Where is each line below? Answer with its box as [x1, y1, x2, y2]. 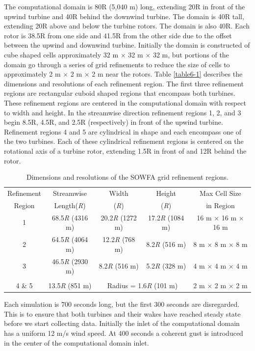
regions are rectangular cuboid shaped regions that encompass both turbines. [4, 88, 235, 98]
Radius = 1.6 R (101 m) [107, 280, 178, 291]
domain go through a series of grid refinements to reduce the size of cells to [4, 59, 230, 69]
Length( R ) [54, 200, 86, 210]
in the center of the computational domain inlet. [4, 337, 149, 348]
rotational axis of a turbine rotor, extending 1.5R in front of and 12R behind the [4, 145, 247, 156]
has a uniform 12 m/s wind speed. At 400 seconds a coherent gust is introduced [4, 328, 243, 338]
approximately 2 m [4, 69, 61, 79]
